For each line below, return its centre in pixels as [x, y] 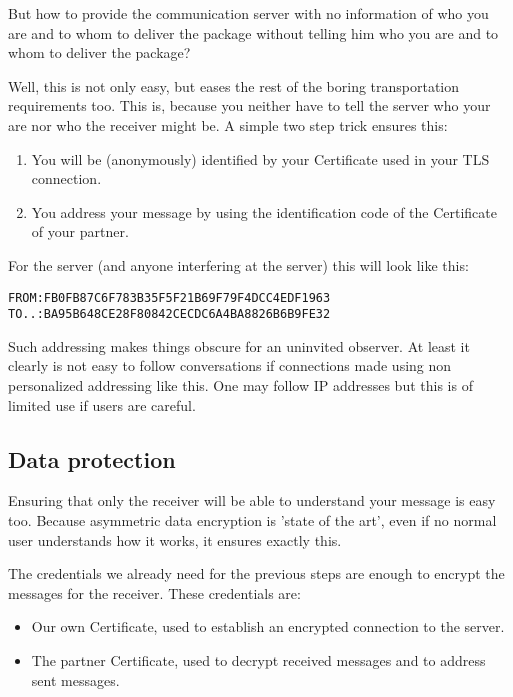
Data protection [92, 458]
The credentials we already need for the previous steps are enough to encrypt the [256, 573]
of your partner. [80, 231]
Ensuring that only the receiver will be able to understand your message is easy [252, 500]
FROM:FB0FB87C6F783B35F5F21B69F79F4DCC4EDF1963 [169, 297]
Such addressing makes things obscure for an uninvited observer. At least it [239, 345]
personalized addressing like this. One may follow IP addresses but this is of [240, 385]
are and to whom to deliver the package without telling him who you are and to [253, 32]
